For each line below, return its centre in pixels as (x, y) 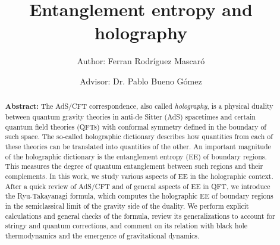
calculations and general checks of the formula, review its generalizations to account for (140, 216)
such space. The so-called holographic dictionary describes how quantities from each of (139, 136)
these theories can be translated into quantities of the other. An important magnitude (138, 146)
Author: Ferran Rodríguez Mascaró (141, 61)
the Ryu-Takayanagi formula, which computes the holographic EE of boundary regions (139, 196)
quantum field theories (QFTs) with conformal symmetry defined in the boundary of (136, 126)
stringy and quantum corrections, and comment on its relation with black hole (126, 226)
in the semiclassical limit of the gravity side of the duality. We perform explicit (127, 205)
